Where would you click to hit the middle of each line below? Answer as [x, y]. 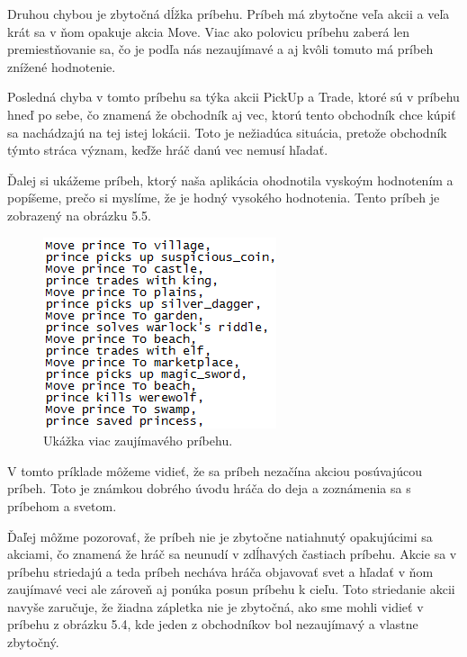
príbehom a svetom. [62, 505]
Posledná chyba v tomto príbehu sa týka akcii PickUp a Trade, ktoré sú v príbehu [233, 97]
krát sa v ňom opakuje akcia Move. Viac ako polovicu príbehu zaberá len [209, 31]
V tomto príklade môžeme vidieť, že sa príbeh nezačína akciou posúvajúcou [215, 470]
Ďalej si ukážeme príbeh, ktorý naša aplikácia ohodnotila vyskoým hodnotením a [230, 180]
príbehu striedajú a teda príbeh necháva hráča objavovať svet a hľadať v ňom [220, 571]
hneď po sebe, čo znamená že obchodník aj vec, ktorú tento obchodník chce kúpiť [232, 114]
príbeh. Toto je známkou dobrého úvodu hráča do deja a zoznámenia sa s [209, 488]
